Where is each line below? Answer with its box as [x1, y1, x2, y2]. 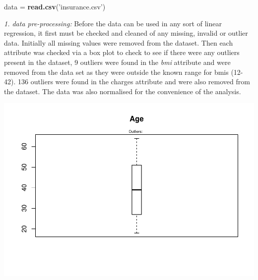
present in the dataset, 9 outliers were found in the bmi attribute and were [4, 56, 231, 67]
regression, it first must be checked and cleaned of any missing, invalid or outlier [4, 28, 248, 38]
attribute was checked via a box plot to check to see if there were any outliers [4, 47, 240, 57]
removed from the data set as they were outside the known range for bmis [4, 66, 229, 77]
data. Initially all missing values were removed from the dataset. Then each [4, 37, 233, 48]
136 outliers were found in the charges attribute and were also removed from [17, 76, 250, 87]
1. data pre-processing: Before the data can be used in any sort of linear [4, 18, 222, 28]
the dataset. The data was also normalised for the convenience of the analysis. [4, 86, 241, 96]
